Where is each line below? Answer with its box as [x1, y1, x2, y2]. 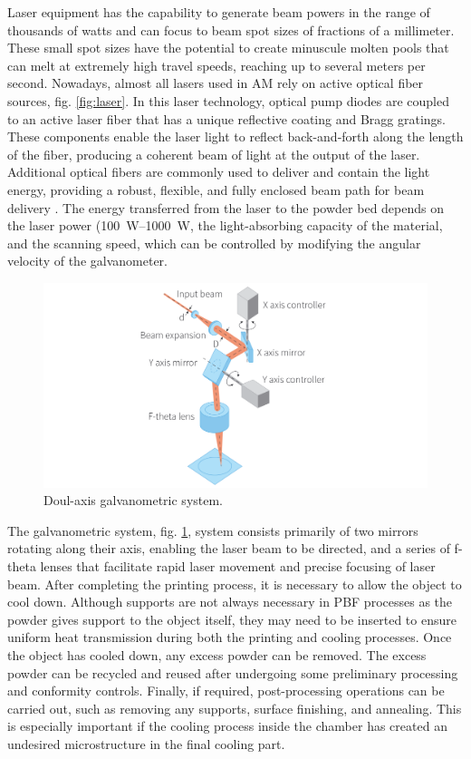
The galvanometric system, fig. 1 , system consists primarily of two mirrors [7, 521, 418, 540]
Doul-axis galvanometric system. [43, 491, 224, 510]
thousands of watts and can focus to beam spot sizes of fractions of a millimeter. [7, 20, 455, 39]
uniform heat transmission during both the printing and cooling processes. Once [7, 628, 452, 647]
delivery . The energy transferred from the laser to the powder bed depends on [7, 198, 444, 217]
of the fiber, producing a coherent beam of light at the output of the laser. [7, 144, 420, 163]
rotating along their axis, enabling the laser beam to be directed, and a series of [7, 539, 450, 558]
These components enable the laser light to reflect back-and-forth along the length [7, 127, 464, 146]
